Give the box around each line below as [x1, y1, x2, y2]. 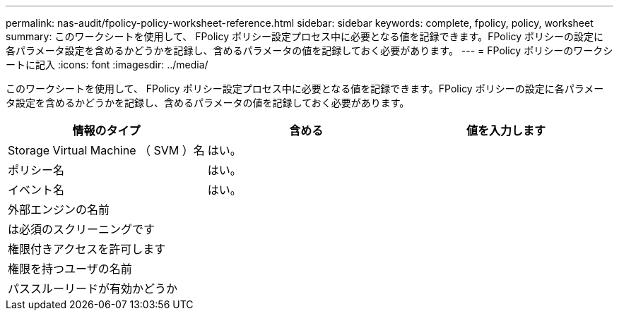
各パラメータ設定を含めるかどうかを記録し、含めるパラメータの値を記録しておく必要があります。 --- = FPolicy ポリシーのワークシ [6, 44, 613, 56]
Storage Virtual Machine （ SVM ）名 [8, 143, 205, 157]
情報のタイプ [72, 123, 141, 138]
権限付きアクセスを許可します [8, 242, 166, 256]
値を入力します [466, 123, 546, 138]
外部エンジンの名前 [8, 202, 110, 217]
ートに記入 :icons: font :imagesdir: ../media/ [6, 59, 208, 71]
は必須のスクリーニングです [8, 222, 155, 236]
